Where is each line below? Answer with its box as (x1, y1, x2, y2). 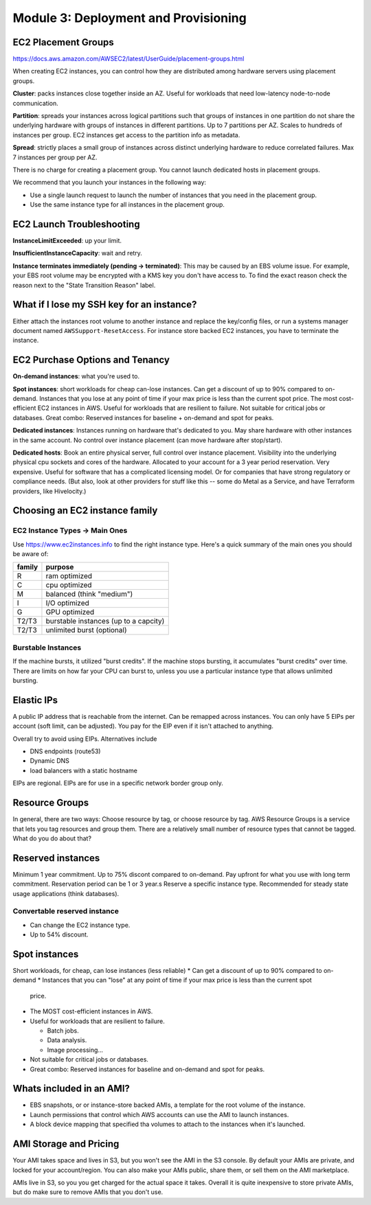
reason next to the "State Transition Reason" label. (12, 281, 156, 289)
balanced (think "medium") (45, 589, 133, 599)
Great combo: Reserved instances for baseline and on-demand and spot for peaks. (30, 1065, 265, 1073)
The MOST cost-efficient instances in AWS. (30, 1007, 153, 1015)
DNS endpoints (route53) (30, 747, 101, 755)
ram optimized (45, 571, 93, 581)
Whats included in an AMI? (12, 1083, 131, 1094)
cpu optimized (45, 580, 92, 590)
